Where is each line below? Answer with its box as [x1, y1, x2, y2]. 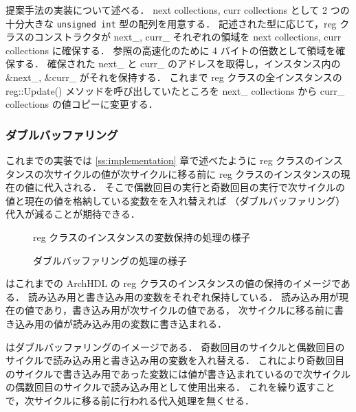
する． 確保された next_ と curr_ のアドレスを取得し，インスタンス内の [14, 56, 341, 71]
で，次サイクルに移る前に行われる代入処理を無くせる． [5, 393, 255, 407]
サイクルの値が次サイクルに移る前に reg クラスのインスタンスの [53, 166, 341, 181]
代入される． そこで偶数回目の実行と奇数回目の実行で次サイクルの [43, 180, 345, 194]
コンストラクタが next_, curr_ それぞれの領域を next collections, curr [34, 30, 342, 44]
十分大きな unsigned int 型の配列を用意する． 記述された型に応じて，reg [5, 16, 337, 30]
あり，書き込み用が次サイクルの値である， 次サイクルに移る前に [43, 303, 334, 317]
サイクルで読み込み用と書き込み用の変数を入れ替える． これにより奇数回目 [5, 353, 345, 367]
